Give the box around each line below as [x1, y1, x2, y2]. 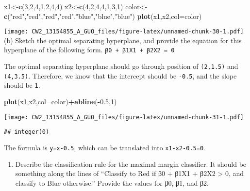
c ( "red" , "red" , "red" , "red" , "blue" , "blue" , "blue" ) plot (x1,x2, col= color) [4, 11, 202, 21]
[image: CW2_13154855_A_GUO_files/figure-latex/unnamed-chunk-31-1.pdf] [4, 113, 244, 121]
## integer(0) [4, 128, 50, 136]
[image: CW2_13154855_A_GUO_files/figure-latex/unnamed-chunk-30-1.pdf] [4, 28, 244, 35]
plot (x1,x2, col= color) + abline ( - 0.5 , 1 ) [4, 96, 117, 107]
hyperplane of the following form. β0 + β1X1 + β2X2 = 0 [4, 45, 175, 55]
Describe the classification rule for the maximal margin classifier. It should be [15, 159, 247, 169]
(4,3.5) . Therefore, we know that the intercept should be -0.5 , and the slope [4, 70, 237, 80]
